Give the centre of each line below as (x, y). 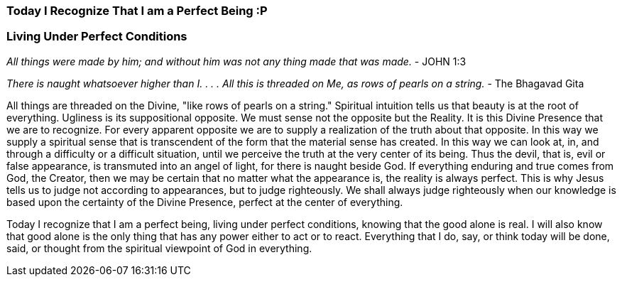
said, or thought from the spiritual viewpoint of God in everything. (159, 248)
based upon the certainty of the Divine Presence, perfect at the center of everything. (205, 202)
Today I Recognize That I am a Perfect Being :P (137, 11)
